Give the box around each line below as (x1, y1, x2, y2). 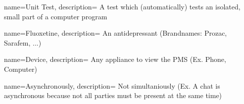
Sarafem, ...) (4, 37, 42, 48)
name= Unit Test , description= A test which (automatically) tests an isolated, (4, 1, 241, 11)
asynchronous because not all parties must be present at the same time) (4, 90, 222, 101)
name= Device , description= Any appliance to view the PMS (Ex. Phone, (4, 54, 226, 64)
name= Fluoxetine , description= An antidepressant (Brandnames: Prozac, (4, 28, 227, 38)
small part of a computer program (4, 11, 107, 21)
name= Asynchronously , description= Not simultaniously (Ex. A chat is (4, 80, 220, 91)
